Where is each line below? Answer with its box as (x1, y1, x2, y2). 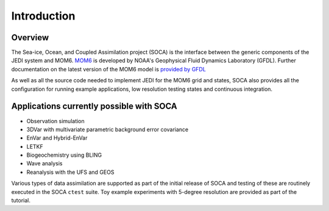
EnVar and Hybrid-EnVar (26, 134, 88, 141)
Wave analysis (26, 160, 63, 167)
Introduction (11, 9, 76, 23)
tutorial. (11, 197, 30, 204)
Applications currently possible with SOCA (11, 101, 178, 112)
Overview (11, 32, 49, 43)
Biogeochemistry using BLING (26, 151, 102, 159)
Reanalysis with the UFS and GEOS (26, 168, 115, 176)
